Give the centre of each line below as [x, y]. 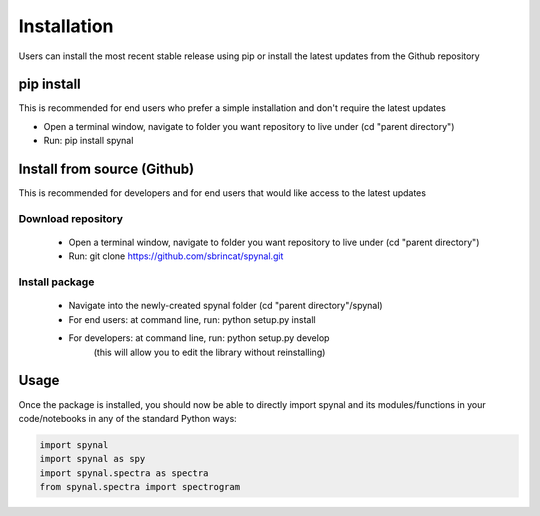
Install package [56, 282]
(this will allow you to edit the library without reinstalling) [209, 352]
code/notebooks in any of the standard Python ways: [127, 418]
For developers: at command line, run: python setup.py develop [199, 338]
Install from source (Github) [106, 169]
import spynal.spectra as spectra [124, 473]
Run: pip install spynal [88, 141]
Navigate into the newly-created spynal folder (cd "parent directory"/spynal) [226, 306]
